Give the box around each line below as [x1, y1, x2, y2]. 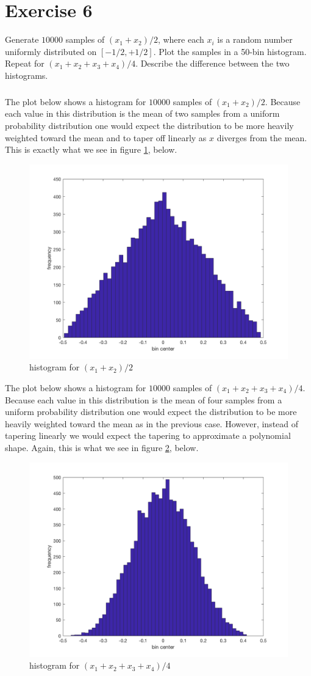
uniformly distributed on [5, 45, 97, 57]
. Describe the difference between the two [135, 57, 290, 70]
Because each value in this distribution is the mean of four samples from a [5, 393, 282, 406]
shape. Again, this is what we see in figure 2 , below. [5, 441, 199, 454]
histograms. [5, 68, 48, 81]
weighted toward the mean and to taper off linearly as [5, 131, 207, 144]
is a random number [217, 33, 293, 46]
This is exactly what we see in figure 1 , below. [5, 143, 177, 156]
